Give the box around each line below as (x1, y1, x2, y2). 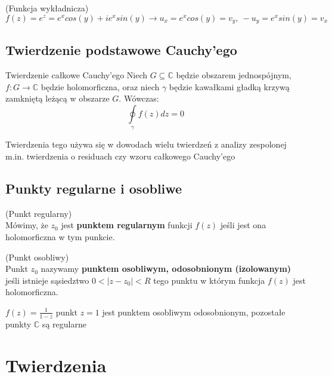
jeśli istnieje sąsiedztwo (5, 274, 89, 286)
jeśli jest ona (220, 219, 266, 231)
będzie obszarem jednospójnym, (176, 69, 291, 81)
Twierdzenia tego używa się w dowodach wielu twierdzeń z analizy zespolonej (5, 138, 287, 151)
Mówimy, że (5, 219, 48, 231)
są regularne (42, 317, 86, 330)
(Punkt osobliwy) (5, 250, 69, 263)
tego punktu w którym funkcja (153, 274, 265, 286)
